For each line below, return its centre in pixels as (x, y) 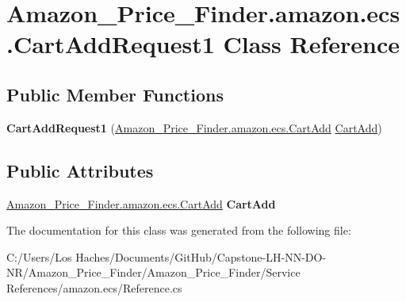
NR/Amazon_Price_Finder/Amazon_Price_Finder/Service (153, 272)
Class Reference (311, 44)
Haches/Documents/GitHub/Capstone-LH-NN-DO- (201, 256)
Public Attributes (80, 170)
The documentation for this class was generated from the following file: (179, 230)
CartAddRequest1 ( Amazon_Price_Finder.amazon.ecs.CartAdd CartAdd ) (194, 127)
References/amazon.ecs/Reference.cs (94, 287)
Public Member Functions (115, 94)
